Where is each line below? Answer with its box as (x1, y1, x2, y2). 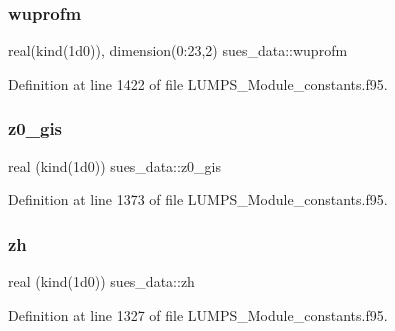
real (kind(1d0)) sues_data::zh (8, 271, 195, 292)
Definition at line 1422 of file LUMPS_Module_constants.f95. (8, 73, 388, 94)
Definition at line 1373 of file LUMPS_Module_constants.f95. (8, 189, 388, 210)
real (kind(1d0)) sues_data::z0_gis (8, 155, 222, 176)
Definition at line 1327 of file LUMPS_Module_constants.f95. (8, 304, 388, 325)
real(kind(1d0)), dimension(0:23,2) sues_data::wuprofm (8, 40, 348, 61)
